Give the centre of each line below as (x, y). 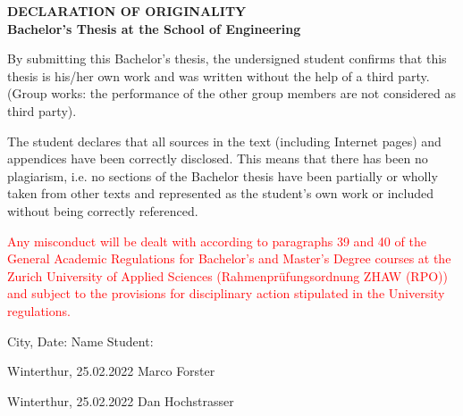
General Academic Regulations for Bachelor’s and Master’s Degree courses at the (229, 258)
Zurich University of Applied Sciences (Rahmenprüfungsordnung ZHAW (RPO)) (227, 275)
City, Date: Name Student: (80, 341)
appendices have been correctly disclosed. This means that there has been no (218, 158)
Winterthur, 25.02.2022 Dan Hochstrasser (121, 400)
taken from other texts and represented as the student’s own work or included (220, 193)
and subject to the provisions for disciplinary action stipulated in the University (226, 293)
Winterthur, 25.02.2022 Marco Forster (111, 371)
